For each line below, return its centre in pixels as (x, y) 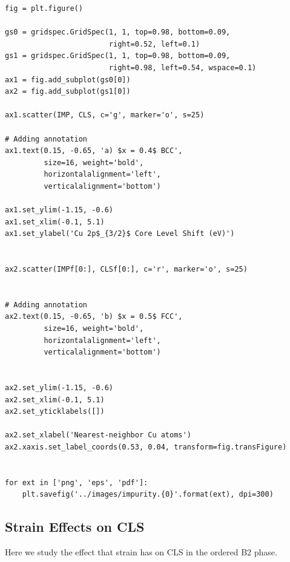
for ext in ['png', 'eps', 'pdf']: (77, 482)
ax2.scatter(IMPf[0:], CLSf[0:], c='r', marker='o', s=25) (126, 270)
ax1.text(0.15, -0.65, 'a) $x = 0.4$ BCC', (94, 151)
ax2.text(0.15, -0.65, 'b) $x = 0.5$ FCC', (94, 317)
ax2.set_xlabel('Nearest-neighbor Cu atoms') (98, 435)
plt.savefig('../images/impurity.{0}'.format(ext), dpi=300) (148, 495)
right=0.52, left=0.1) (154, 44)
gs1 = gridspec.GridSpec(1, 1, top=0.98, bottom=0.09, (118, 56)
